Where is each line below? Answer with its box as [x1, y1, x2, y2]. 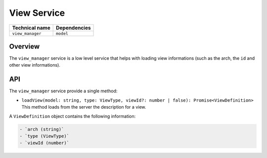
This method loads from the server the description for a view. [21, 104, 146, 110]
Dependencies [56, 24, 91, 31]
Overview [9, 42, 40, 50]
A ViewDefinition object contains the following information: [9, 113, 136, 119]
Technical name [12, 24, 50, 31]
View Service [9, 7, 65, 18]
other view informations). [9, 62, 60, 68]
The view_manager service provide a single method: [9, 88, 118, 94]
